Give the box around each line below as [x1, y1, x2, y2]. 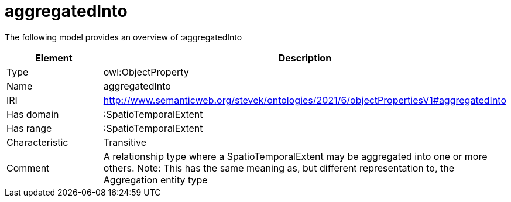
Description [278, 52, 332, 64]
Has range [6, 122, 52, 134]
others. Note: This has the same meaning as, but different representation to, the [103, 162, 455, 174]
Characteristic [6, 136, 68, 148]
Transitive [103, 136, 147, 148]
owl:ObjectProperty [103, 66, 189, 78]
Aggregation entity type [103, 173, 208, 186]
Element [35, 52, 73, 64]
